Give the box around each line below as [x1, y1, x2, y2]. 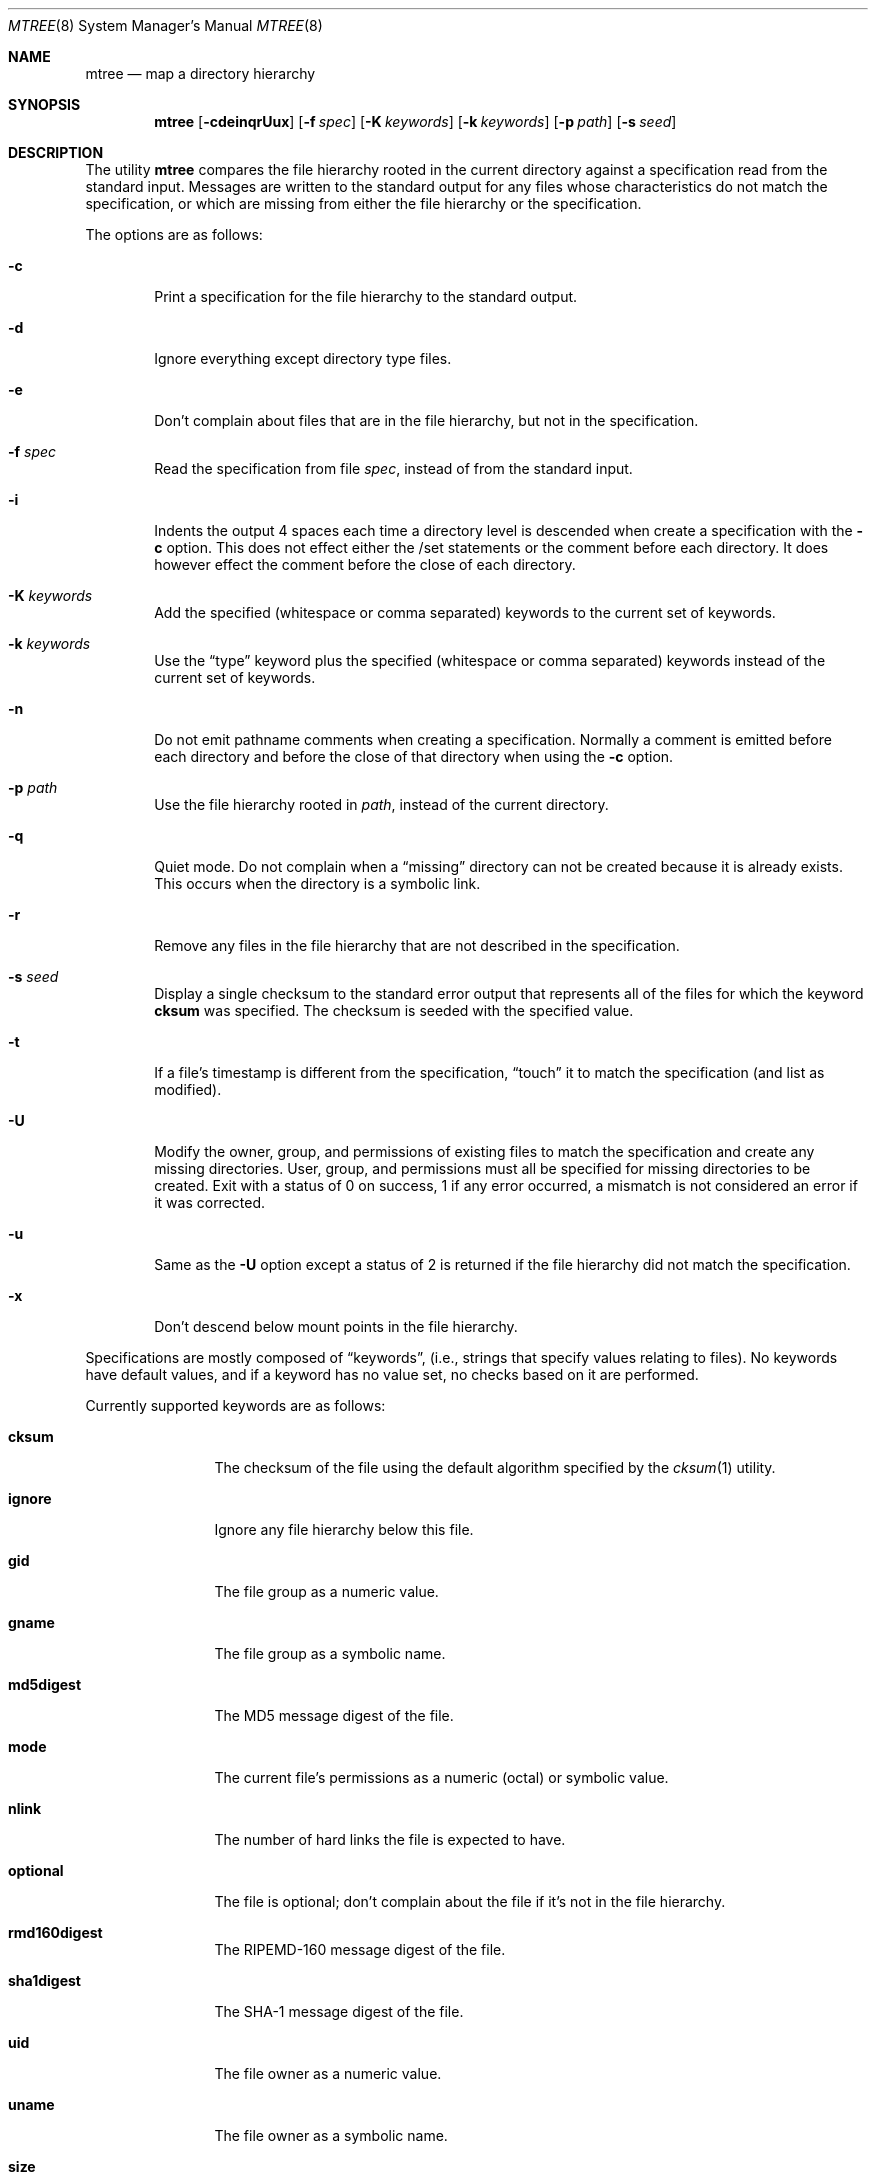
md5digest [8, 1676, 82, 1693]
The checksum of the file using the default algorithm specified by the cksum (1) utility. [214, 1459, 776, 1476]
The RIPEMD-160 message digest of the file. [214, 1941, 506, 1958]
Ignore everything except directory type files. [154, 350, 452, 367]
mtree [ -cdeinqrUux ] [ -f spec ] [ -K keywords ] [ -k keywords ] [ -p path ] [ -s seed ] [154, 113, 677, 130]
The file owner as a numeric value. [214, 2065, 442, 2082]
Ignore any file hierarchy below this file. [214, 1521, 474, 1538]
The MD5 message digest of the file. [214, 1707, 454, 1724]
